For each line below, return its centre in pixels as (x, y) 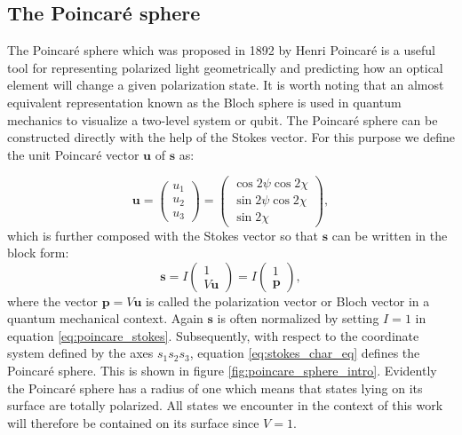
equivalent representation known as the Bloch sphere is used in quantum (204, 102)
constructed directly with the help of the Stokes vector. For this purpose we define (231, 137)
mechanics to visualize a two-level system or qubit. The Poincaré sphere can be (223, 119)
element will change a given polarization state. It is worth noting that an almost (226, 85)
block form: (38, 253)
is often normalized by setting (298, 318)
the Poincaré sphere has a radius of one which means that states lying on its (215, 388)
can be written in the (390, 235)
